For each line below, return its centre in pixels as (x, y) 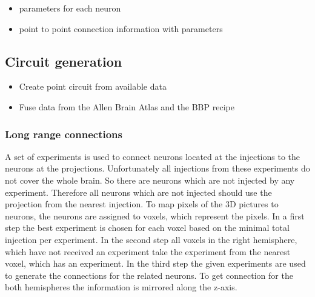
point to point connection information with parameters (121, 28)
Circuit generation (64, 61)
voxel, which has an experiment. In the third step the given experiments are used (155, 263)
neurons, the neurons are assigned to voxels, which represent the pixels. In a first (155, 215)
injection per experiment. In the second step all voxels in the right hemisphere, (151, 239)
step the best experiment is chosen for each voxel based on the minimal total (147, 228)
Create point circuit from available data (93, 86)
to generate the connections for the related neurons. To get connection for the (149, 275)
